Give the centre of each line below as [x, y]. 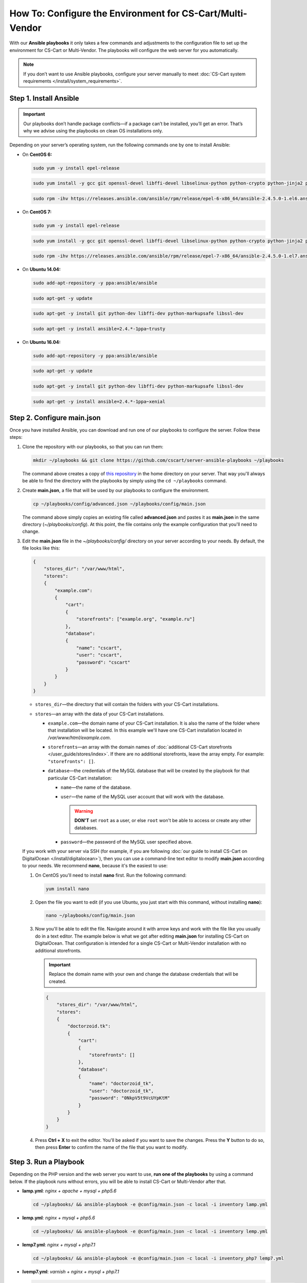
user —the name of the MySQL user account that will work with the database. [142, 797]
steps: [16, 437]
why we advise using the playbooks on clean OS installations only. [93, 131]
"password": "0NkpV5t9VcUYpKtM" [129, 1098]
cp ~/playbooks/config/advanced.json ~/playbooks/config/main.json [119, 504]
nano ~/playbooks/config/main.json [90, 916]
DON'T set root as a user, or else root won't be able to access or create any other [163, 821]
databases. [86, 828]
